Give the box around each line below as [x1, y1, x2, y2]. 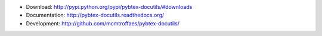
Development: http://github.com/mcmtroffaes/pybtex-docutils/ [26, 19, 180, 27]
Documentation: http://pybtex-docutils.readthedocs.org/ [26, 12, 165, 19]
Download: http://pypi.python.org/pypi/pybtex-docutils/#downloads [26, 4, 193, 10]
